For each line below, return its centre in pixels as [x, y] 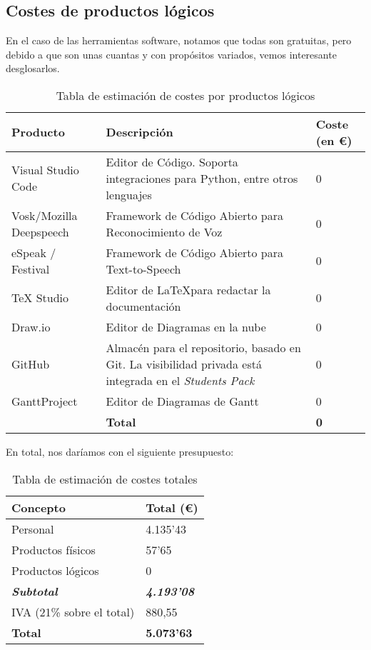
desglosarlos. [33, 68]
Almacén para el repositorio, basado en [203, 347]
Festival [31, 269]
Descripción [139, 132]
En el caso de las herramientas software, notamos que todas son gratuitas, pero [179, 40]
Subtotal [35, 591]
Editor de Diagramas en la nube [186, 326]
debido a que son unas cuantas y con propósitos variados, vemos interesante [171, 54]
